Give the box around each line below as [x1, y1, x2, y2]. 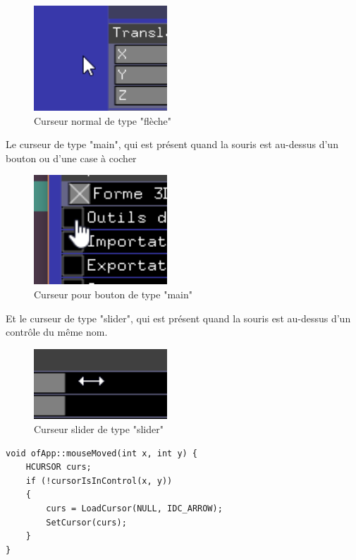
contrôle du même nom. [6, 324, 108, 339]
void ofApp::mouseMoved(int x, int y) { [6, 448, 198, 458]
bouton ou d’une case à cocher [6, 150, 137, 165]
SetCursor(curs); [46, 517, 127, 528]
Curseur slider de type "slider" [34, 422, 164, 437]
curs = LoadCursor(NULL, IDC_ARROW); [46, 504, 223, 514]
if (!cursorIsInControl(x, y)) [25, 475, 173, 486]
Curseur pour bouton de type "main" [34, 287, 192, 302]
